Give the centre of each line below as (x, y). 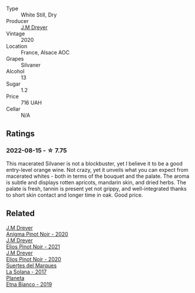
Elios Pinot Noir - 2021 (33, 246)
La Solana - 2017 (27, 272)
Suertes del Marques (32, 265)
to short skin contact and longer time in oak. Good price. (75, 195)
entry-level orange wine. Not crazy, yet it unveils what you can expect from (97, 170)
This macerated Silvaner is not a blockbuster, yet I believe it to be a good (94, 163)
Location (17, 46)
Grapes (15, 59)
